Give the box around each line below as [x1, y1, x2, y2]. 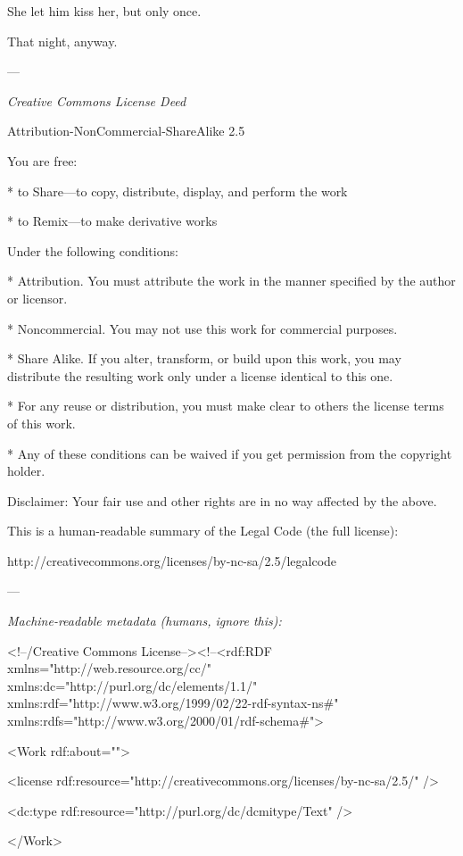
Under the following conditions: [7, 241, 178, 260]
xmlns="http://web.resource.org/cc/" [7, 659, 211, 677]
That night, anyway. [7, 31, 118, 50]
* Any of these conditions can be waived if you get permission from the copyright [7, 444, 452, 462]
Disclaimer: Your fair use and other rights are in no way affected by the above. [7, 491, 437, 510]
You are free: [7, 151, 78, 170]
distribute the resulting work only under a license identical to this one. [7, 366, 393, 385]
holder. [7, 461, 45, 480]
